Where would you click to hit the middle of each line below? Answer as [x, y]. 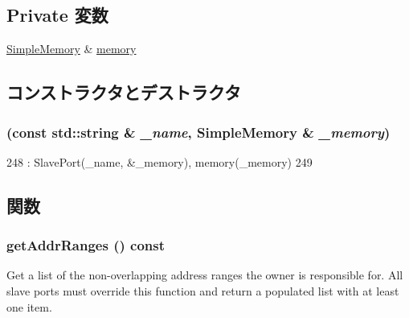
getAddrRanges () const [86, 245]
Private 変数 [57, 15]
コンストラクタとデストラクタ [124, 92]
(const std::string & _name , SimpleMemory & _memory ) [198, 132]
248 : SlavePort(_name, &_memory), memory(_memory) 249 [160, 161]
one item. [29, 306]
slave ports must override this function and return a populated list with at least [203, 290]
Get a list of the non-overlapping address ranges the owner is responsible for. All [205, 275]
